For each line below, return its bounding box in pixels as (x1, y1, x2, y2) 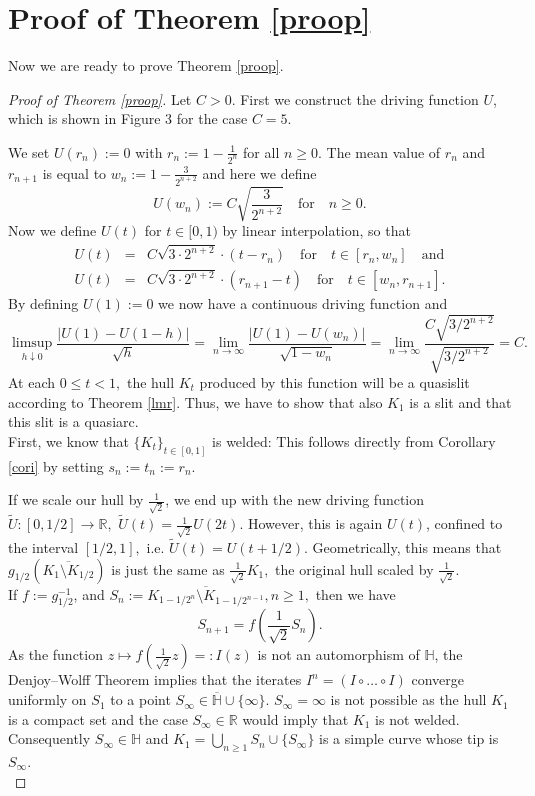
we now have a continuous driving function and (158, 293, 448, 314)
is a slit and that (409, 391, 512, 412)
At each (8, 371, 56, 392)
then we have (315, 583, 396, 604)
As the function (8, 644, 103, 665)
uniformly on (8, 689, 87, 710)
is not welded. (375, 708, 460, 729)
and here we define (202, 162, 317, 183)
